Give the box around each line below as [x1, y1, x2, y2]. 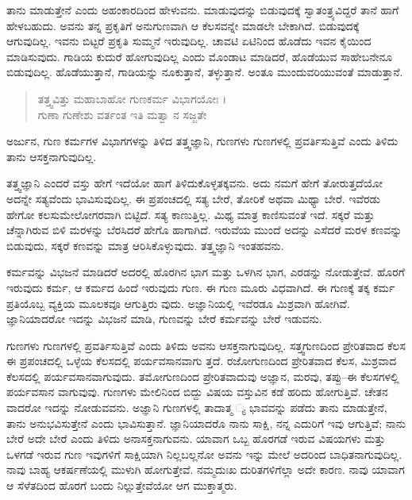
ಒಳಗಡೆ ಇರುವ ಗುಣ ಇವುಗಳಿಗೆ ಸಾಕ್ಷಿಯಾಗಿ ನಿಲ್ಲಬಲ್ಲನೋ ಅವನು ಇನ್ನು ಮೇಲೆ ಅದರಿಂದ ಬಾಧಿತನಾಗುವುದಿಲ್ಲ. [6, 445, 402, 462]
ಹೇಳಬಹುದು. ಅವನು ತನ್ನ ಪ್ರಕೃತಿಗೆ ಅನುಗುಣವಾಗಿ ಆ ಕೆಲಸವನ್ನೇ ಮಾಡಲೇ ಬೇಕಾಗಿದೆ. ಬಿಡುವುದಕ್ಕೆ [6, 17, 360, 33]
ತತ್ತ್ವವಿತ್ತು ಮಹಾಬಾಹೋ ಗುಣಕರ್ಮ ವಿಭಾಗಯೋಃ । [37, 90, 227, 106]
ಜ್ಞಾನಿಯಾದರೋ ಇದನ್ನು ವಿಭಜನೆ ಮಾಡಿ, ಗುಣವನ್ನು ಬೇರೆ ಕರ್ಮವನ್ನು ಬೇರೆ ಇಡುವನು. [6, 310, 322, 327]
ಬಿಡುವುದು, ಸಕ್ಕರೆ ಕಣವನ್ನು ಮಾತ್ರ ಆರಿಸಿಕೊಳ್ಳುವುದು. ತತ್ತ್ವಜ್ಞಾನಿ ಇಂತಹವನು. [6, 237, 284, 253]
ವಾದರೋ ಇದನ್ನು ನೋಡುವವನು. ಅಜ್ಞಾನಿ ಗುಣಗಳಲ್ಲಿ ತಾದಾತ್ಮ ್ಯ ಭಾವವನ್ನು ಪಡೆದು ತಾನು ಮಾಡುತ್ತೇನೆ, [6, 399, 387, 416]
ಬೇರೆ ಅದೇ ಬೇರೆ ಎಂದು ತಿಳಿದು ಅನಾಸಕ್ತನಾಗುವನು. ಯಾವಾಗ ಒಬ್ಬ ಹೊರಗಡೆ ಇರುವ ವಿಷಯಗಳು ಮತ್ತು [6, 430, 386, 447]
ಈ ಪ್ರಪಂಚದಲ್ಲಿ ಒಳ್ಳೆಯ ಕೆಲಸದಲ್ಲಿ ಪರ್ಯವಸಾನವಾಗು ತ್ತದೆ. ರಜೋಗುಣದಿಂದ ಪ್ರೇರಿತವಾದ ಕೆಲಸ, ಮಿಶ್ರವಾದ [6, 352, 397, 369]
